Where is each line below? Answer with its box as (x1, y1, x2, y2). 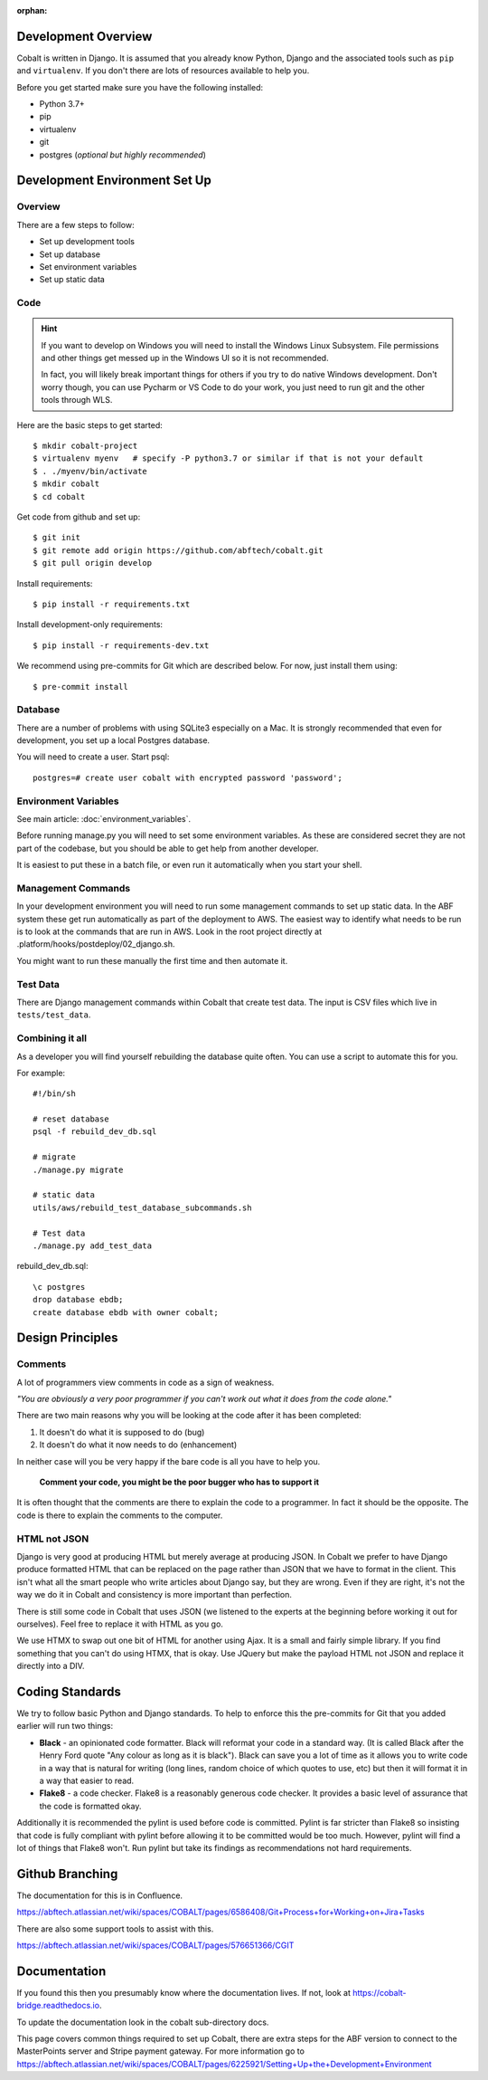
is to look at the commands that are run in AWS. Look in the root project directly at (16, 926, 323, 937)
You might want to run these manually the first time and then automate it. (16, 955, 288, 966)
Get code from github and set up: (16, 511, 141, 522)
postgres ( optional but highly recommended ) (39, 149, 207, 160)
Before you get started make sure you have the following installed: (16, 81, 264, 92)
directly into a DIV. (16, 1661, 85, 1672)
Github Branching (16, 1865, 118, 1882)
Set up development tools (39, 236, 136, 247)
